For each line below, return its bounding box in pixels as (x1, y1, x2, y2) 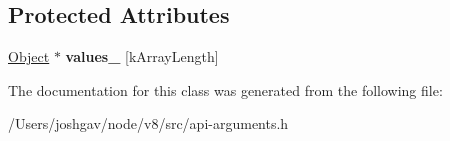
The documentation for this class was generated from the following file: (8, 79, 443, 100)
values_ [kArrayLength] (65, 46, 219, 67)
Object (8, 46, 50, 67)
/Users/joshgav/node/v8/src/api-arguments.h (8, 113, 289, 134)
